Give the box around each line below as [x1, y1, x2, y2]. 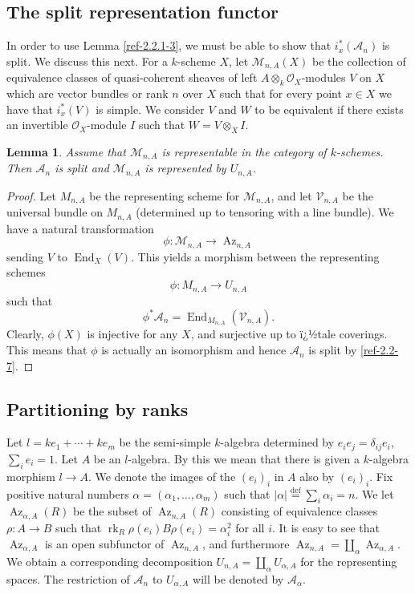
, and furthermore [201, 535, 290, 552]
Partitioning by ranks [6, 396, 189, 421]
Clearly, [6, 325, 44, 342]
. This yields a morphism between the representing [131, 248, 380, 265]
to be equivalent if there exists [254, 100, 404, 117]
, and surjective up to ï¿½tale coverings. [190, 325, 388, 342]
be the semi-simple [119, 434, 211, 451]
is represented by [144, 160, 226, 176]
